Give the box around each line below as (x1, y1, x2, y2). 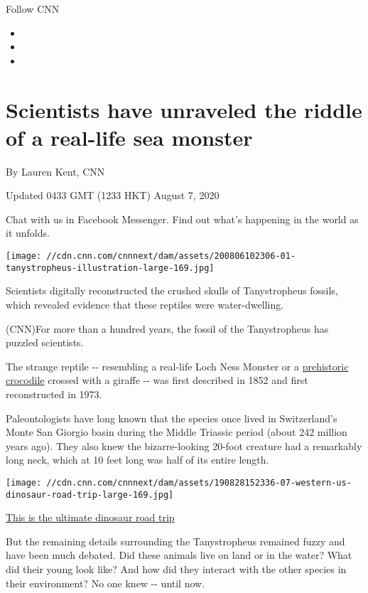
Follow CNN (6, 1, 60, 16)
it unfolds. (6, 225, 50, 240)
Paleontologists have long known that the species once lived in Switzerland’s (6, 410, 337, 425)
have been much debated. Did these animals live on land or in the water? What (6, 547, 352, 562)
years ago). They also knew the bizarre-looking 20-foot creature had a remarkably (6, 438, 362, 453)
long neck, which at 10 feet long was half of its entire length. (6, 452, 269, 467)
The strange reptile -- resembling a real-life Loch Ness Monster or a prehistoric (6, 358, 349, 373)
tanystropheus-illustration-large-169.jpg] (6, 262, 215, 273)
